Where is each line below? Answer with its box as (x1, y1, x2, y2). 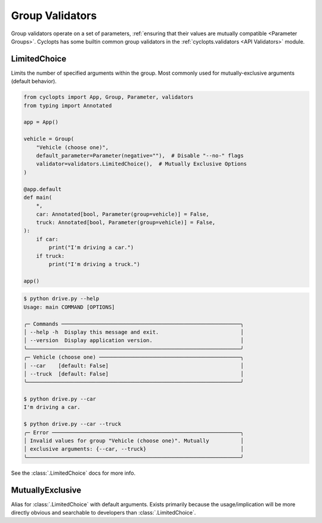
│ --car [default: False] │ (23, 362, 244, 369)
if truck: (36, 253, 65, 259)
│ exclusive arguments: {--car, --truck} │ (23, 445, 244, 453)
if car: (36, 236, 59, 242)
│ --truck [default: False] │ (23, 370, 244, 377)
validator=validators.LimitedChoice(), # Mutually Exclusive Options (36, 161, 247, 167)
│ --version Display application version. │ (23, 337, 244, 344)
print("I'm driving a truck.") (48, 261, 140, 268)
